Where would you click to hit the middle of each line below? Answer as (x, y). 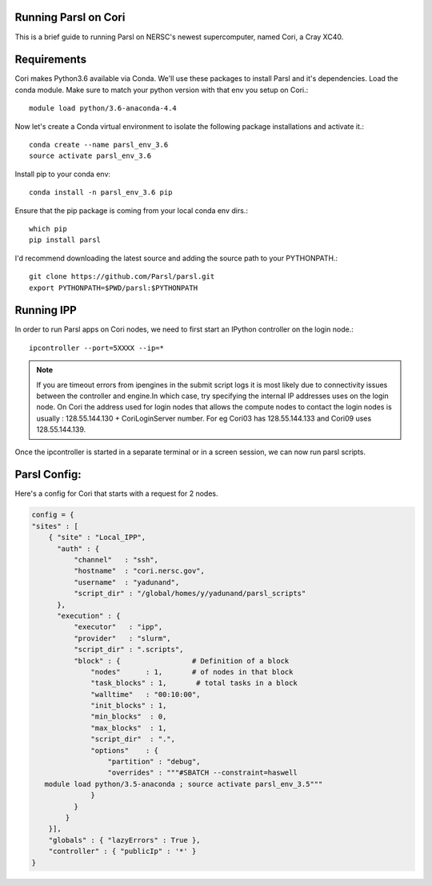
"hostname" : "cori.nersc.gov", (139, 571)
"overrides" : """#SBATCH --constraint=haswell (202, 773)
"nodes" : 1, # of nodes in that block (192, 672)
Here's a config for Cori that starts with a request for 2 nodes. (117, 493)
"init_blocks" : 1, (129, 706)
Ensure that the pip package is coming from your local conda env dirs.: (131, 210)
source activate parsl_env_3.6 (90, 156)
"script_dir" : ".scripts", (128, 650)
